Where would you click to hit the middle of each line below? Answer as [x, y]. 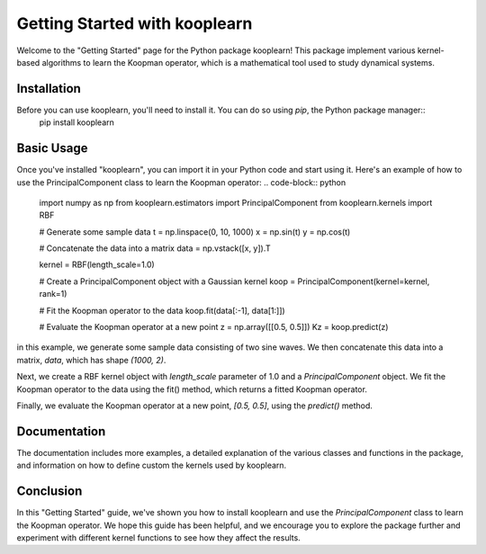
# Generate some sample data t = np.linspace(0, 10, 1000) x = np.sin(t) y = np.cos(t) [195, 232]
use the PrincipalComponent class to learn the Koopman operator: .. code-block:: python [181, 182]
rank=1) [53, 294]
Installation [49, 89]
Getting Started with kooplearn [135, 23]
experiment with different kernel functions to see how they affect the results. [158, 537]
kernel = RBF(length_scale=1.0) [97, 264]
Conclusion [49, 491]
